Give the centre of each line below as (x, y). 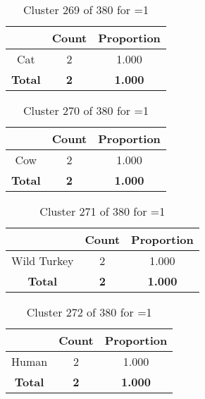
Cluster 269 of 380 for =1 (86, 10)
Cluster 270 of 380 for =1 (86, 110)
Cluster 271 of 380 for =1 (103, 211)
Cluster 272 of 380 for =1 (89, 312)
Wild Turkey (43, 260)
